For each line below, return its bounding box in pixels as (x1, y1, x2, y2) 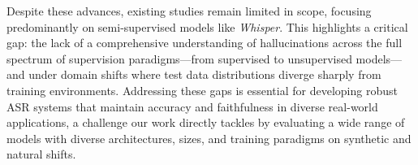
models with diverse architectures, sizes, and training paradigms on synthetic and (6, 129, 412, 146)
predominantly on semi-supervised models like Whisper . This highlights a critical (6, 18, 408, 35)
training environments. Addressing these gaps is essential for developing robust (6, 81, 398, 98)
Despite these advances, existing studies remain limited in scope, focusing (6, 2, 372, 19)
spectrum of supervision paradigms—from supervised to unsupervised (6, 50, 352, 67)
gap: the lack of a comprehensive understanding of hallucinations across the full (6, 34, 403, 51)
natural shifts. (6, 145, 76, 163)
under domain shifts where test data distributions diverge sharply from (28, 66, 381, 83)
